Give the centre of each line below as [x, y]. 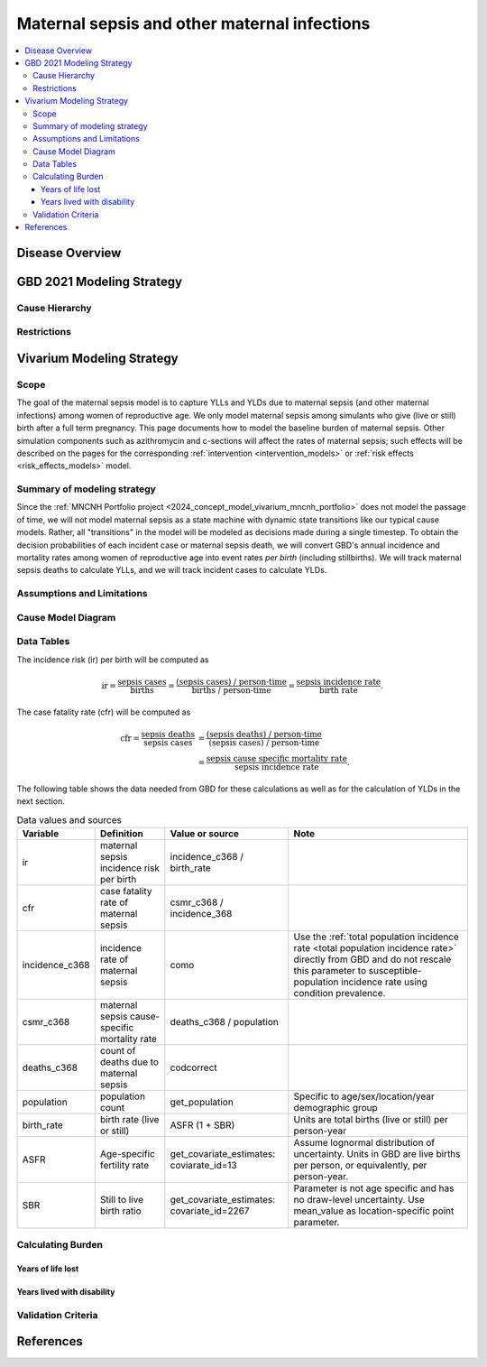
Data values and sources [69, 819]
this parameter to [330, 970]
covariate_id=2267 [210, 1211]
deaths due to [129, 1062]
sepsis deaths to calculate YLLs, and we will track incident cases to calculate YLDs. [172, 570]
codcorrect [194, 1067]
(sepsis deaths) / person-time [264, 734]
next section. [41, 801]
